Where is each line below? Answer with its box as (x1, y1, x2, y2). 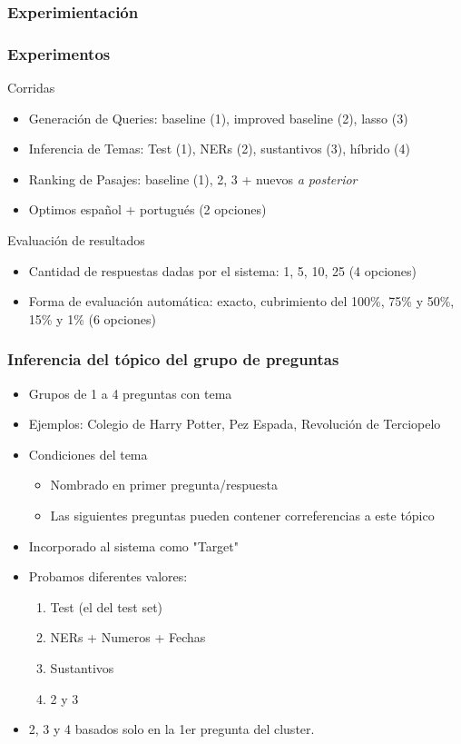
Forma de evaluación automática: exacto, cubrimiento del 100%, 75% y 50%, (28, 292, 455, 311)
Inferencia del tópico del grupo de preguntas (7, 348, 339, 371)
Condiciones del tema (28, 444, 148, 463)
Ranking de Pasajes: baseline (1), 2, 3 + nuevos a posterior (28, 169, 358, 188)
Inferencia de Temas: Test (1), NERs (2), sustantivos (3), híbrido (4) (28, 139, 410, 158)
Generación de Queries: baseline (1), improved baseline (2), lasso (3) (28, 108, 408, 127)
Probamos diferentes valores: (28, 567, 188, 586)
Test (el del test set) (50, 597, 163, 616)
